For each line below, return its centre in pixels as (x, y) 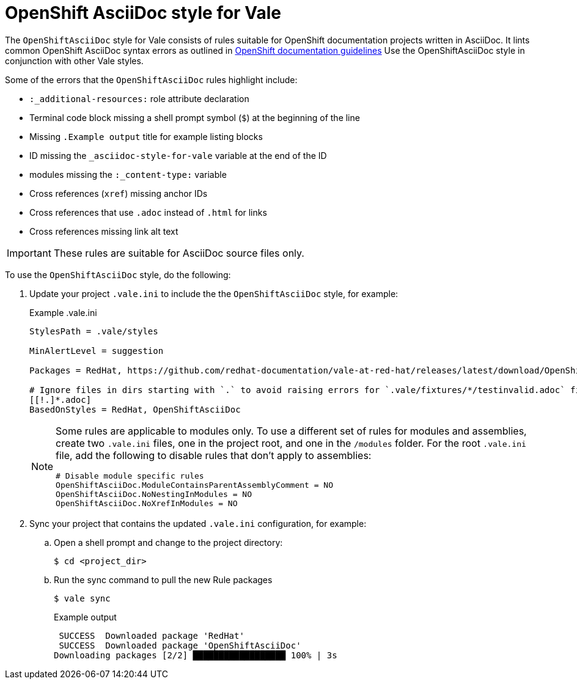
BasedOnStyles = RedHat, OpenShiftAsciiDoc (135, 409)
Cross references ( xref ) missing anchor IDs (119, 193)
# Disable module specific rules (130, 476)
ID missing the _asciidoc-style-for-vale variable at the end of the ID (178, 155)
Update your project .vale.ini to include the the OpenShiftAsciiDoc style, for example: (214, 293)
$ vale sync (82, 598)
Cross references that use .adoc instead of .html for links (148, 212)
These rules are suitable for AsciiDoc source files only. (179, 253)
